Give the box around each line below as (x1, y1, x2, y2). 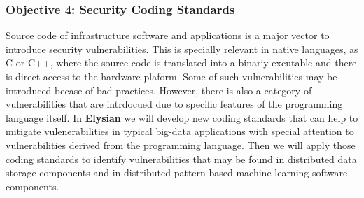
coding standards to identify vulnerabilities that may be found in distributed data (6, 151, 357, 166)
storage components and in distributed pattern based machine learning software (6, 165, 348, 180)
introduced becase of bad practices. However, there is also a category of (6, 83, 312, 97)
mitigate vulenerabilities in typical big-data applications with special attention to (6, 124, 354, 139)
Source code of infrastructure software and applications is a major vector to (6, 28, 330, 43)
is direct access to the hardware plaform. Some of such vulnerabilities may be (6, 69, 337, 83)
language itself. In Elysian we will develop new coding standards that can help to (6, 110, 358, 125)
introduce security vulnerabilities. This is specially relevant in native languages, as (6, 41, 358, 56)
